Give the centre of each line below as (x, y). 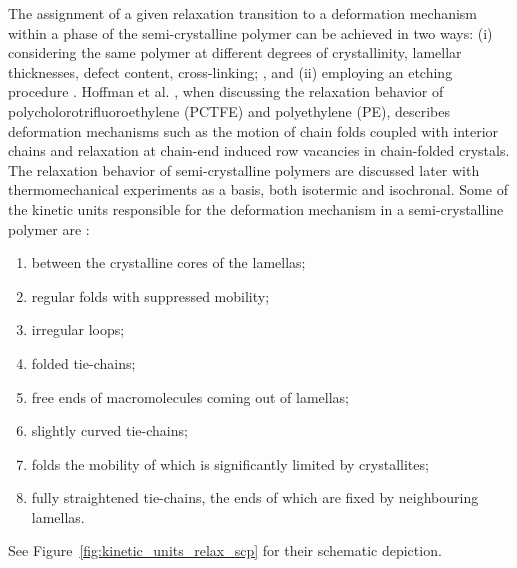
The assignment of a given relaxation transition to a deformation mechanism (243, 13)
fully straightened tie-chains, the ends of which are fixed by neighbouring (255, 497)
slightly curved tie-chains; (109, 430)
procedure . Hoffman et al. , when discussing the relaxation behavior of (226, 91)
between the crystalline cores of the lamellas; (168, 262)
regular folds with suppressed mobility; (150, 295)
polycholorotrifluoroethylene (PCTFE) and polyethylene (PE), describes (229, 110)
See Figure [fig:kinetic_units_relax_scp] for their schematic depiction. (225, 550)
